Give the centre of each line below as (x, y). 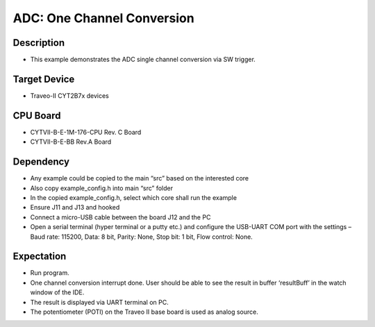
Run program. (50, 273)
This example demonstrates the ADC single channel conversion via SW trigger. (143, 60)
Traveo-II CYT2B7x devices (69, 95)
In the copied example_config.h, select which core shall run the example (134, 197)
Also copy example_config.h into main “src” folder (102, 188)
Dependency (41, 162)
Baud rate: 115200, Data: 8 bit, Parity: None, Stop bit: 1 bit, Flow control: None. (141, 237)
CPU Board (37, 116)
